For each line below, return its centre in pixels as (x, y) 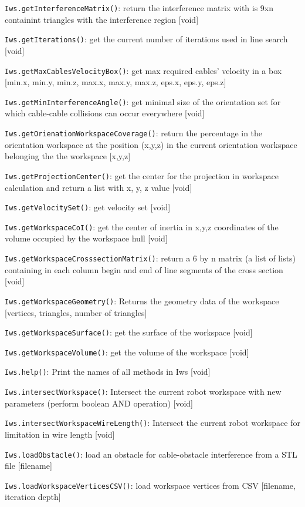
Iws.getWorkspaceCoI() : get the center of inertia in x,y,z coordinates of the (142, 226)
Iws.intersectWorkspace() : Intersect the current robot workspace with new (143, 392)
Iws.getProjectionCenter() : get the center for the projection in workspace (142, 175)
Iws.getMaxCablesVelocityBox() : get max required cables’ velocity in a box (143, 70)
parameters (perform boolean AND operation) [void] (99, 403)
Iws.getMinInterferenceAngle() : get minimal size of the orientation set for (143, 101)
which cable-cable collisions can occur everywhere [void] (105, 113)
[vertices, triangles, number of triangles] (76, 312)
